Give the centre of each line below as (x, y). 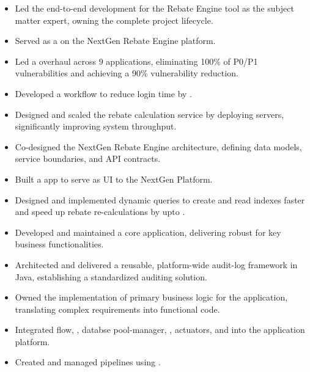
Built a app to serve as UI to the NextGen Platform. (114, 179)
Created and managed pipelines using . (88, 362)
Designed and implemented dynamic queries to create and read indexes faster (160, 199)
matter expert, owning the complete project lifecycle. (114, 20)
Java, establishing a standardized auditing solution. (111, 276)
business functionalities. (59, 244)
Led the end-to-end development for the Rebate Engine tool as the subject (154, 8)
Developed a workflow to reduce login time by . (103, 93)
